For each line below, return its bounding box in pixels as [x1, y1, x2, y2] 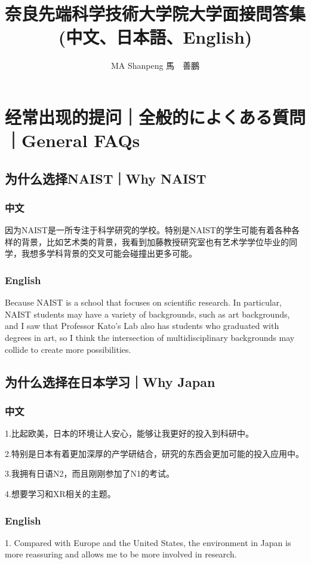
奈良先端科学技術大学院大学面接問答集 [5, 1, 306, 26]
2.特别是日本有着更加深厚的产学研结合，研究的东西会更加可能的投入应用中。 [5, 447, 304, 459]
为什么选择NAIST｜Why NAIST [5, 169, 207, 187]
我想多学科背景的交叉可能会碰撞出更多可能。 [21, 247, 197, 260]
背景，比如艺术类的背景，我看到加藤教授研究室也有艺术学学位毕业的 [21, 235, 289, 248]
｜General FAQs [5, 128, 140, 153]
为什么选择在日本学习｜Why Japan [5, 372, 215, 391]
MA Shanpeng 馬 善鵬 [110, 59, 200, 72]
